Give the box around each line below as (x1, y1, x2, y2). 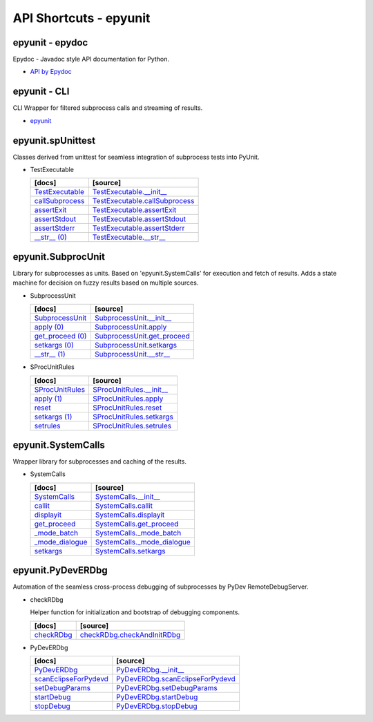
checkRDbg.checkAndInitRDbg (79, 629, 181, 639)
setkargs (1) (34, 412, 73, 421)
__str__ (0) (34, 232, 67, 242)
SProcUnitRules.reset (93, 403, 162, 412)
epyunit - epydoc (12, 37, 88, 48)
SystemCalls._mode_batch (95, 528, 182, 538)
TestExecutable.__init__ (92, 187, 167, 197)
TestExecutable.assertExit (92, 205, 177, 215)
